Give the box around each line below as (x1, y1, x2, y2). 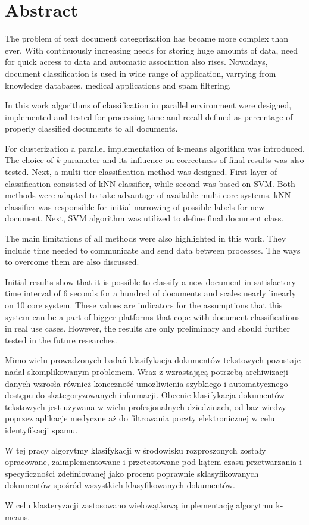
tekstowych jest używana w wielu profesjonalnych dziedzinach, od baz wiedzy (5, 400, 286, 412)
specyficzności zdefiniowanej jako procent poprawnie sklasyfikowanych (5, 467, 259, 479)
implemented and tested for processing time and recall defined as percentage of (5, 110, 293, 123)
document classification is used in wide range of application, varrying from (5, 67, 276, 79)
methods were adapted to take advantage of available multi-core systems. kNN (5, 189, 291, 201)
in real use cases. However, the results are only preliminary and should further (5, 322, 291, 335)
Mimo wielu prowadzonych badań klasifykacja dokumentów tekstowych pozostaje (5, 354, 301, 366)
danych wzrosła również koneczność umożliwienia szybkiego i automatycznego (5, 377, 288, 389)
